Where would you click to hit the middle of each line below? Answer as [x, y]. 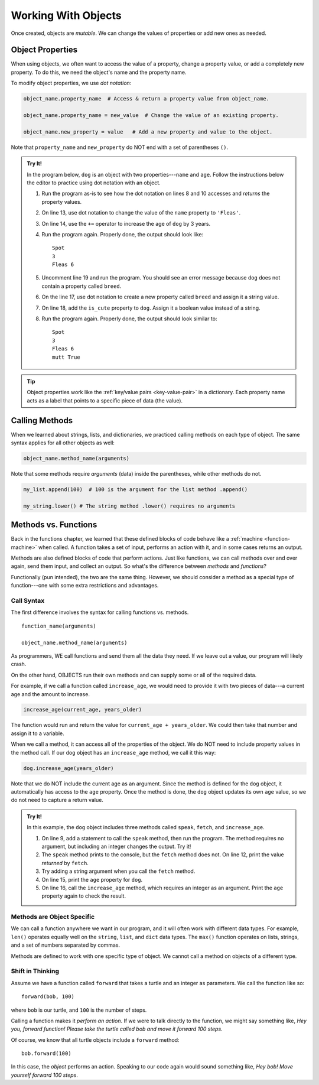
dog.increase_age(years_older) [69, 768]
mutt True [66, 357]
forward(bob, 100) [48, 997]
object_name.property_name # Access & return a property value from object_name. [147, 99]
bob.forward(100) [46, 1054]
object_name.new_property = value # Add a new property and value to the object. [148, 132]
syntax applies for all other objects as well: [63, 443]
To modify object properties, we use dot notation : [71, 83]
